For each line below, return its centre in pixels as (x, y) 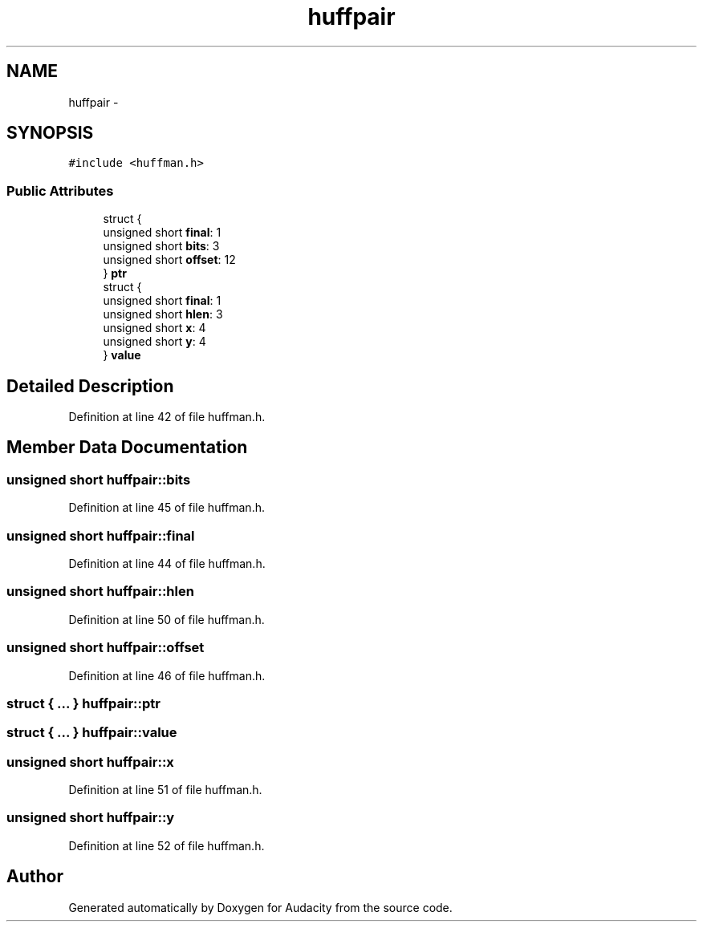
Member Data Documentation (127, 448)
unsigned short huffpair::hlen (100, 592)
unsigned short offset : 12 (169, 260)
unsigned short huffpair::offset (106, 648)
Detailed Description (90, 386)
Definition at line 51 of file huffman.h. (165, 790)
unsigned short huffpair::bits (99, 479)
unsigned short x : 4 (154, 328)
